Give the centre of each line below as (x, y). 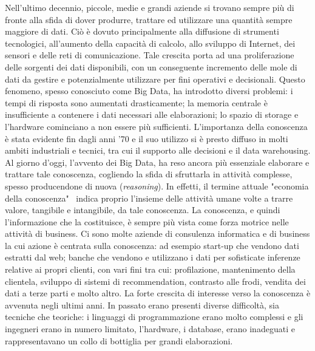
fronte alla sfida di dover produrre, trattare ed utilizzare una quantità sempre (149, 19)
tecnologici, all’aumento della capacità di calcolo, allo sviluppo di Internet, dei (150, 43)
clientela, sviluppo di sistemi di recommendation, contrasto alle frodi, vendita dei (155, 281)
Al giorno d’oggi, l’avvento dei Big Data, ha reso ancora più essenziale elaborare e (157, 162)
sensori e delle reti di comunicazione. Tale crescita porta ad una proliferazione (150, 55)
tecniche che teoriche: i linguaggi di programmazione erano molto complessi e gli (154, 317)
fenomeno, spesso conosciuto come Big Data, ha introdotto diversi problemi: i (149, 91)
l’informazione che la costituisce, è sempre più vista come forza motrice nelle (147, 221)
